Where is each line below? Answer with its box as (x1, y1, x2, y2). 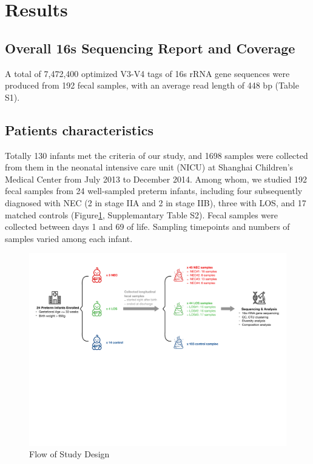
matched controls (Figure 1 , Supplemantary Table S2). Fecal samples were (5, 208, 278, 221)
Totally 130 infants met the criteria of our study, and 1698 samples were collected (5, 149, 308, 161)
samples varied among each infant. (5, 232, 133, 244)
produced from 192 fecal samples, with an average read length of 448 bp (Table (5, 79, 299, 92)
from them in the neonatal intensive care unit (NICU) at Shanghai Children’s (5, 161, 294, 173)
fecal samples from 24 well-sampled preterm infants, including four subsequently (5, 184, 303, 197)
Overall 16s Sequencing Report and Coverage (5, 38, 295, 57)
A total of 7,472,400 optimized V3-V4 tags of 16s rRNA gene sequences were (5, 67, 290, 79)
